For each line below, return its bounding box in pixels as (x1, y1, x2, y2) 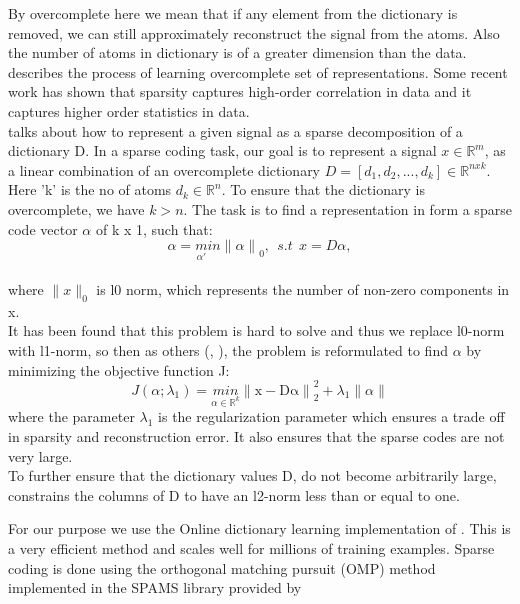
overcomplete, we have (8, 198, 145, 219)
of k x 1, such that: (95, 218, 213, 239)
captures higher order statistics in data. (8, 100, 250, 121)
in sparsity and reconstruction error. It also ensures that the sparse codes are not (8, 425, 505, 446)
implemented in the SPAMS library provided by (8, 577, 302, 598)
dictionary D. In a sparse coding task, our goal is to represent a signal (8, 140, 437, 161)
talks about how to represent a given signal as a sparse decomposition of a (8, 120, 463, 141)
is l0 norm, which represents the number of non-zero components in (96, 278, 510, 299)
